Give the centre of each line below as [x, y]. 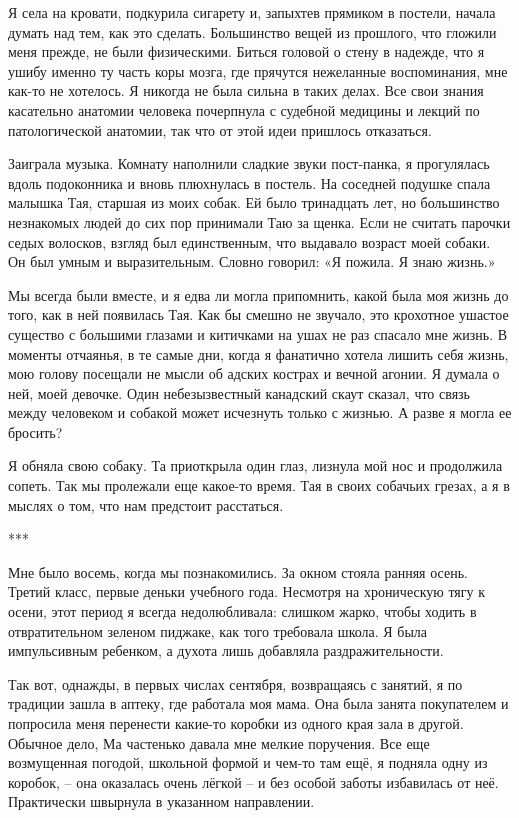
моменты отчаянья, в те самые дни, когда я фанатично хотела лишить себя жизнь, [258, 353]
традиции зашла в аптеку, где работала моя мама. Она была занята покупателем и [258, 703]
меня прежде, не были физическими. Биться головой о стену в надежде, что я [246, 51]
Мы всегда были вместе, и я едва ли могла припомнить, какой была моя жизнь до [258, 294]
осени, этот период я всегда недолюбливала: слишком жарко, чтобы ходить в [242, 611]
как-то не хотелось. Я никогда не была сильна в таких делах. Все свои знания [246, 90]
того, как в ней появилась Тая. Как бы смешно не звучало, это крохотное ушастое [258, 314]
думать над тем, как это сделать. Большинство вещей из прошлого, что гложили [252, 31]
